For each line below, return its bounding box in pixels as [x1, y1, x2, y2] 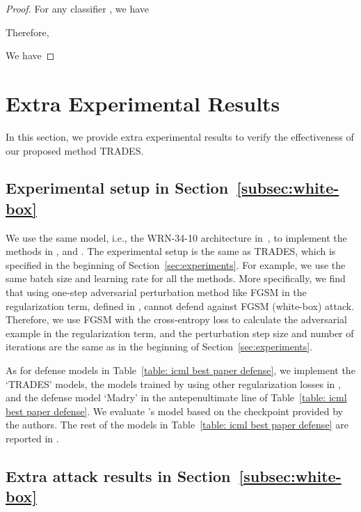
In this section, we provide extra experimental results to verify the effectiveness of [6, 129, 354, 143]
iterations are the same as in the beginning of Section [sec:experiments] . [6, 339, 313, 354]
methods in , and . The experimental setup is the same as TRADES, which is [6, 244, 336, 258]
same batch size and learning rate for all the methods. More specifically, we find [6, 271, 346, 286]
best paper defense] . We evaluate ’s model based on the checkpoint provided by [6, 403, 343, 418]
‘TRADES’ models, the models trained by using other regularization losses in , [6, 376, 341, 391]
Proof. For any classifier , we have [6, 1, 150, 15]
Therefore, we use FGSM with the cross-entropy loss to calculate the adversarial [6, 312, 347, 327]
